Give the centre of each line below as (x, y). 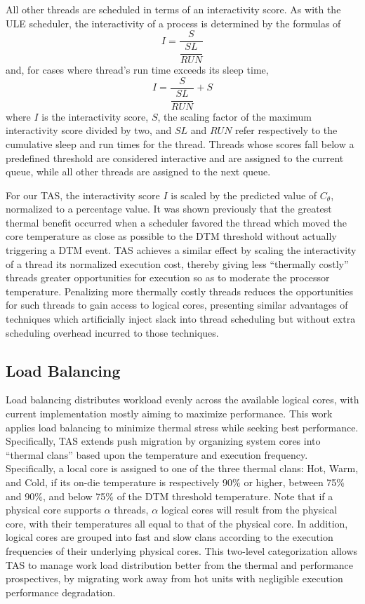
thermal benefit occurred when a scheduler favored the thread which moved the (177, 222)
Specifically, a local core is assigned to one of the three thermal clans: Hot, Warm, (182, 468)
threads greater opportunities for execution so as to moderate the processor (168, 277)
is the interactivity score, (95, 116)
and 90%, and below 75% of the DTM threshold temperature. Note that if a (170, 496)
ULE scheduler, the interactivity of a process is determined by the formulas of (173, 23)
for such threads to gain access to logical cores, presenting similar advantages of (177, 305)
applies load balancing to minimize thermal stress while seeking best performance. (182, 427)
